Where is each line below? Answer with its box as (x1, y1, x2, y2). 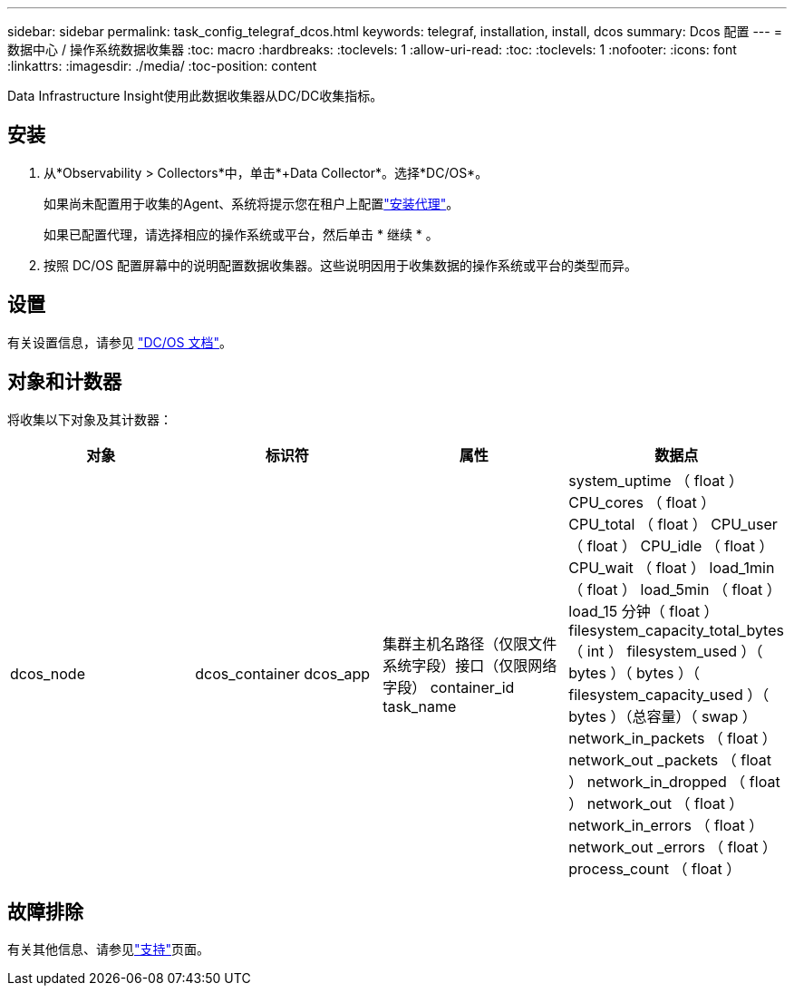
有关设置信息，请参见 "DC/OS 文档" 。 (7, 334, 232, 350)
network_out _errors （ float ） (568, 837, 778, 856)
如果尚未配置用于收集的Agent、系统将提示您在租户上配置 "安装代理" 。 (44, 195, 460, 211)
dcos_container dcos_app (195, 664, 371, 683)
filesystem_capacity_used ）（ (568, 685, 770, 704)
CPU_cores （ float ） (568, 492, 716, 511)
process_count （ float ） (568, 859, 741, 878)
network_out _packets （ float (568, 750, 772, 769)
